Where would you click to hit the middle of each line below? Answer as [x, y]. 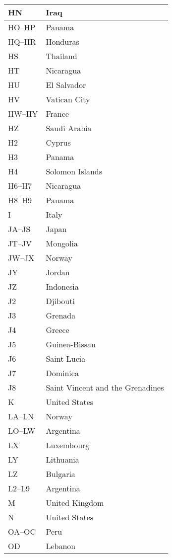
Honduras [62, 41]
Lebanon [61, 546]
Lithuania [62, 459]
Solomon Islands [74, 171]
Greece [57, 330]
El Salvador [66, 85]
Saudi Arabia [69, 128]
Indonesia [62, 286]
